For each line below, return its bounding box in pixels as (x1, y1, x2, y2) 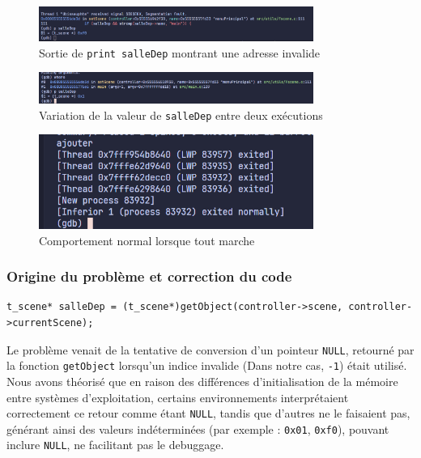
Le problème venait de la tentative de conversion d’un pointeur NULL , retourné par (6, 341, 415, 358)
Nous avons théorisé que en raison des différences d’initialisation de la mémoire (6, 372, 398, 389)
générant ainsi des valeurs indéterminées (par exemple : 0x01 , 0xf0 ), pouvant (6, 420, 389, 437)
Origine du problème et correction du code (6, 266, 292, 286)
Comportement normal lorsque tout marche (39, 231, 255, 248)
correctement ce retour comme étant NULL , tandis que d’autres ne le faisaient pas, (6, 405, 410, 422)
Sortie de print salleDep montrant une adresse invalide (39, 44, 321, 61)
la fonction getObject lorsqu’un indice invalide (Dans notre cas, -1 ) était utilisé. (6, 357, 407, 374)
